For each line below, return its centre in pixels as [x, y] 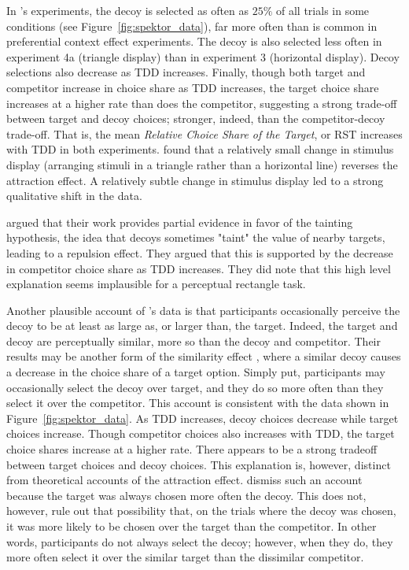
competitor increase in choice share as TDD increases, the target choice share [193, 87]
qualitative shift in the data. [74, 196]
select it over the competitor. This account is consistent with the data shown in [198, 403]
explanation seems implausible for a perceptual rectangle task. [156, 284]
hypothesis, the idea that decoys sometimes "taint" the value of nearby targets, [196, 237]
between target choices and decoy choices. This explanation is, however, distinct [199, 464]
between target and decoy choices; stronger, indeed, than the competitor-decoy [196, 118]
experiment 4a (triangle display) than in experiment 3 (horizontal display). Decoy [203, 56]
